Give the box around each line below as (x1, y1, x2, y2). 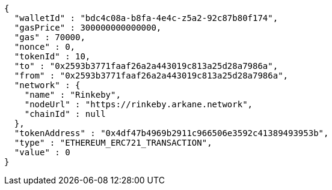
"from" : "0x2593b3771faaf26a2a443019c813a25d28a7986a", (14, 71, 289, 80)
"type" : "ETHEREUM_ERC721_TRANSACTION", (14, 138, 212, 147)
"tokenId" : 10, (14, 52, 91, 61)
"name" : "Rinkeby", (24, 90, 121, 99)
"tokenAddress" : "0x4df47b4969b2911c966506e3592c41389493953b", (14, 128, 329, 138)
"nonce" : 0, (14, 42, 76, 52)
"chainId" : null (24, 109, 106, 119)
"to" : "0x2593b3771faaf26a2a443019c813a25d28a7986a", (14, 61, 278, 71)
